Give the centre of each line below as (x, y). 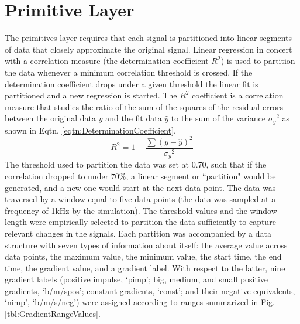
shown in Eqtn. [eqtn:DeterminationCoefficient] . (90, 130)
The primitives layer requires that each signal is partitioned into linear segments (149, 38)
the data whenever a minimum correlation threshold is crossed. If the (129, 72)
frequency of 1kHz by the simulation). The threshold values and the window (141, 210)
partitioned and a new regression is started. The (91, 95)
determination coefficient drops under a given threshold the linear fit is (132, 83)
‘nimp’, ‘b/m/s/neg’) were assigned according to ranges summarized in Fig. (140, 302)
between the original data (50, 118)
